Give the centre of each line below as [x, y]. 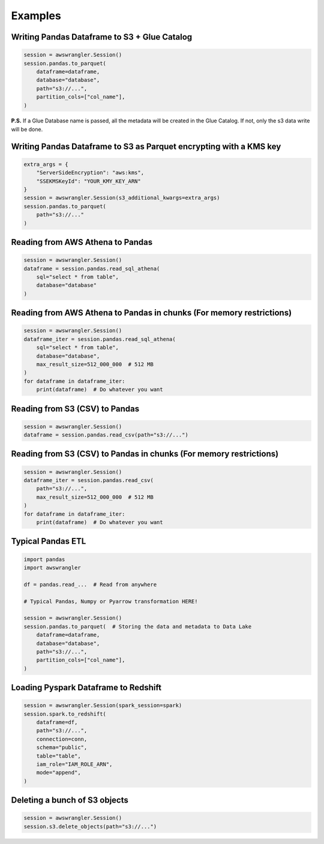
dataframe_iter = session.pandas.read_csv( [89, 481]
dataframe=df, [57, 722]
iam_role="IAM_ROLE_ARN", [74, 764]
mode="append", [58, 773]
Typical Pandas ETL [49, 541]
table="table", [58, 756]
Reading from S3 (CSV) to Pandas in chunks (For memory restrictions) [145, 454]
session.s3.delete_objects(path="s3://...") [90, 826]
